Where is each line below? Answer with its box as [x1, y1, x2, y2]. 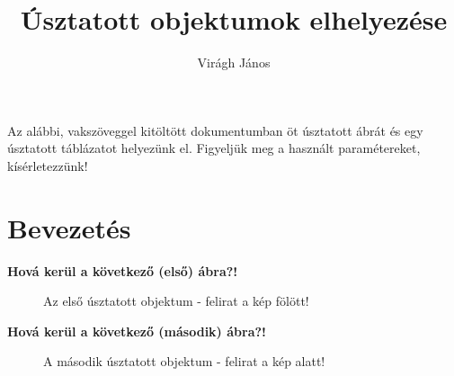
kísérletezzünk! [7, 156, 88, 175]
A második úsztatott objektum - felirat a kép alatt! [43, 352, 325, 371]
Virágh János [197, 53, 271, 72]
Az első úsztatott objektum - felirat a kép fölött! [43, 291, 309, 310]
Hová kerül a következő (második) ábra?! [7, 321, 266, 340]
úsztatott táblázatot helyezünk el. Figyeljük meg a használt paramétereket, [7, 139, 421, 157]
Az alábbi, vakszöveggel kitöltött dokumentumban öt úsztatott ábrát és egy [7, 121, 423, 139]
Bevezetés [7, 209, 131, 246]
